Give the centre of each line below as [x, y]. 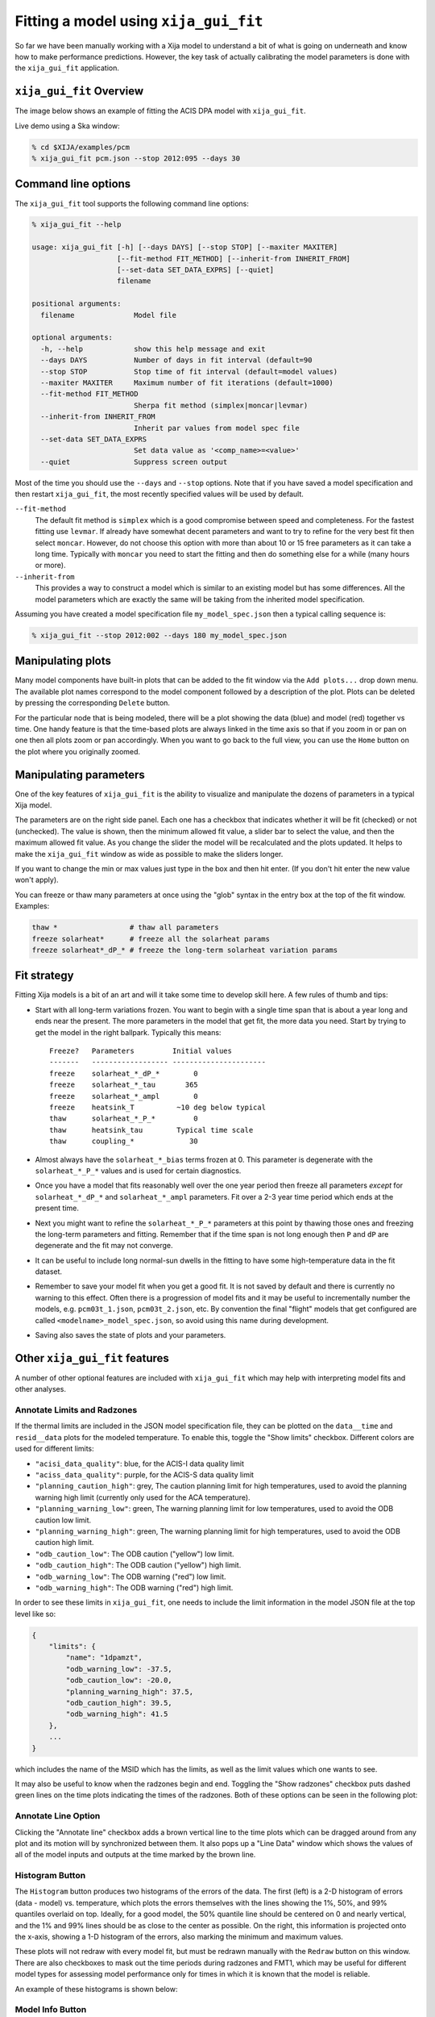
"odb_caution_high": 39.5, [119, 1703]
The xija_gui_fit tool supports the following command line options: [132, 203]
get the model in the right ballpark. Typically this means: [128, 1032]
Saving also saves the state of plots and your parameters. [130, 1335]
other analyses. [40, 1389]
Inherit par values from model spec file [216, 428]
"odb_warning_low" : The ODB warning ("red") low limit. [130, 1576]
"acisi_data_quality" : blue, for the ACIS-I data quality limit [140, 1464]
